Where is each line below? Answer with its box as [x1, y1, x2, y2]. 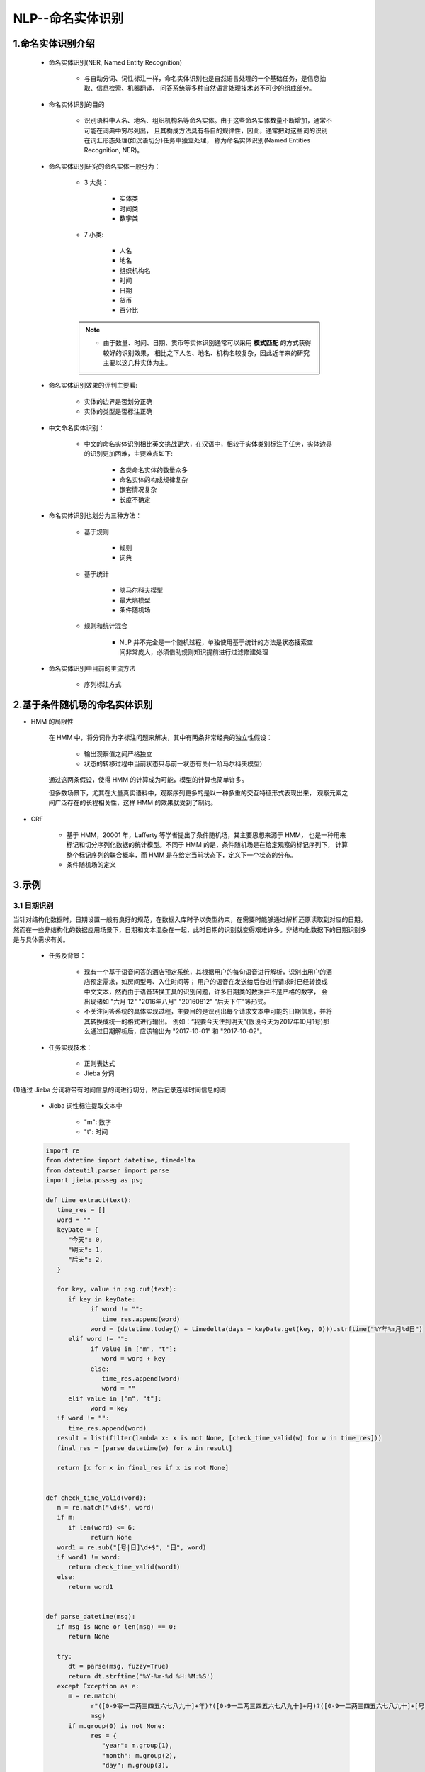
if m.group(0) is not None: [68, 1722, 166, 1729]
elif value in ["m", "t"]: [68, 1394, 162, 1403]
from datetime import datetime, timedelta [45, 1156, 195, 1165]
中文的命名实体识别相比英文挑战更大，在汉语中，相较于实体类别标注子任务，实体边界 [84, 439, 332, 448]
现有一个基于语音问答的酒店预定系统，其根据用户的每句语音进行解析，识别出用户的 [84, 968, 326, 976]
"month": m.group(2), [101, 1751, 177, 1759]
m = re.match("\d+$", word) [57, 1503, 155, 1511]
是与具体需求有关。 [13, 936, 69, 944]
